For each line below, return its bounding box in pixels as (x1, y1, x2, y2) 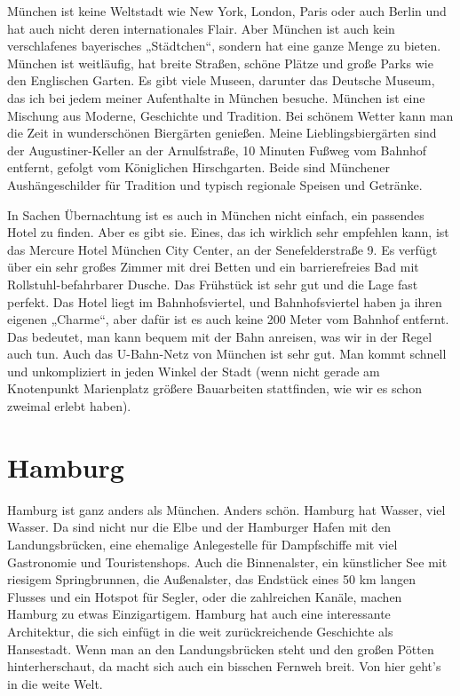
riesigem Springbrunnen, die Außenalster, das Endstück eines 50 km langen (7, 570, 416, 589)
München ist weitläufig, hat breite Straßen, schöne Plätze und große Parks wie (7, 53, 433, 72)
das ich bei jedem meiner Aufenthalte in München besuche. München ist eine (7, 88, 425, 107)
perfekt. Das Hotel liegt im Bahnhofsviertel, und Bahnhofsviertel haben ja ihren (7, 292, 442, 311)
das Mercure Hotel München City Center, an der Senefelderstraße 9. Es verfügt (7, 240, 438, 258)
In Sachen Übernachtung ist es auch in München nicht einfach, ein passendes (7, 205, 424, 224)
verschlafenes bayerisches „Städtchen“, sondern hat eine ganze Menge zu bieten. (7, 36, 441, 55)
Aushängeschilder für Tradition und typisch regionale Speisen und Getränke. (7, 175, 423, 194)
